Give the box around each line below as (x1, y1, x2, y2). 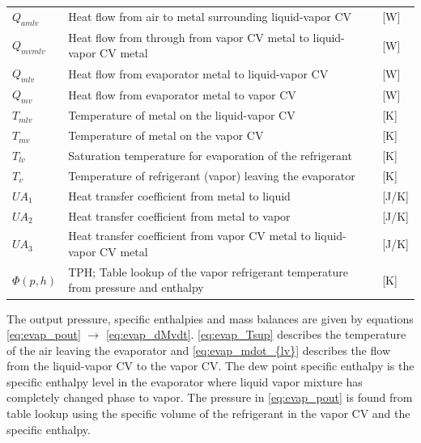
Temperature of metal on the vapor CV (68, 127, 264, 144)
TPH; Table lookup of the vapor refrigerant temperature (68, 263, 348, 280)
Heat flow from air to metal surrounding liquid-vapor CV (68, 8, 352, 25)
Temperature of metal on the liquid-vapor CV (68, 107, 296, 124)
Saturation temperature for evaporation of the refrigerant (68, 147, 352, 164)
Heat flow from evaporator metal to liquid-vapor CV (68, 65, 329, 82)
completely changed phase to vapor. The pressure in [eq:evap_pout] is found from (6, 389, 413, 406)
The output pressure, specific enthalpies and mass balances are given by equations (6, 310, 414, 327)
